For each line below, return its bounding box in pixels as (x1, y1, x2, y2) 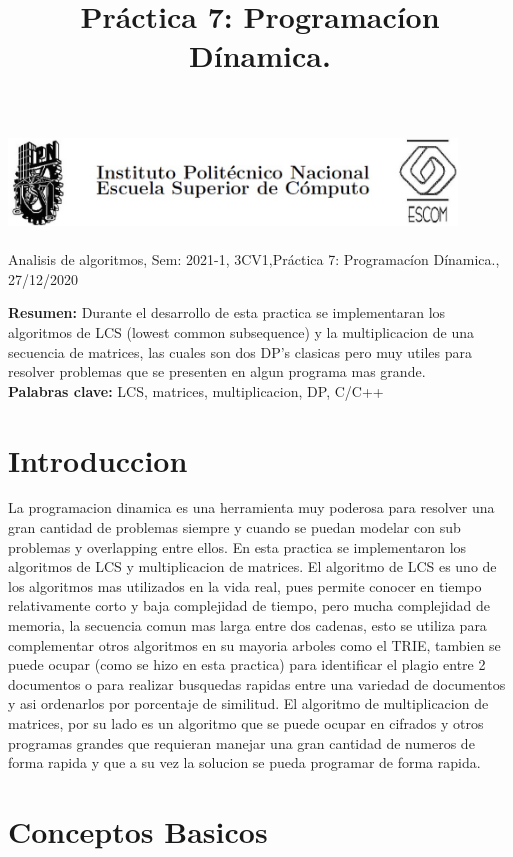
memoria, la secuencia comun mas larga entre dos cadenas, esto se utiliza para (8, 615, 487, 635)
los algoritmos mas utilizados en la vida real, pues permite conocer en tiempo (8, 575, 482, 596)
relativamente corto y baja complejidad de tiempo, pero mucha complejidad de (8, 595, 490, 616)
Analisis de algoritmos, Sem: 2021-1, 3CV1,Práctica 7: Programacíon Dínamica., (8, 249, 500, 270)
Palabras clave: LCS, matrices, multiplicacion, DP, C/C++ (8, 380, 384, 401)
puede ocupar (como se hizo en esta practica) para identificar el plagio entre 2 (8, 654, 486, 675)
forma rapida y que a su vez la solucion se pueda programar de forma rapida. (8, 752, 481, 773)
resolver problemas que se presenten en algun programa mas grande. (8, 361, 426, 382)
